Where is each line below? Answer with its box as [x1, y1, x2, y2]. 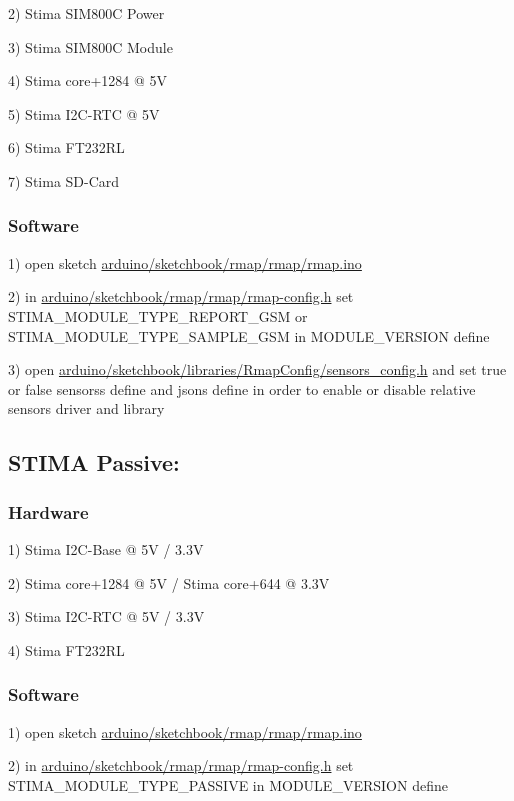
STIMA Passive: [8, 447, 180, 478]
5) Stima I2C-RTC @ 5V [8, 103, 160, 124]
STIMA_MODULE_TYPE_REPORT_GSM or [8, 305, 308, 326]
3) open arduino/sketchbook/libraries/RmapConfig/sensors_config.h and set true [8, 359, 507, 380]
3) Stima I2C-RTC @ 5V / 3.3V [8, 606, 205, 627]
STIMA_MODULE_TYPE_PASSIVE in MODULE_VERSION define [8, 774, 448, 795]
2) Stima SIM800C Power [8, 3, 165, 23]
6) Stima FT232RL [8, 137, 125, 158]
